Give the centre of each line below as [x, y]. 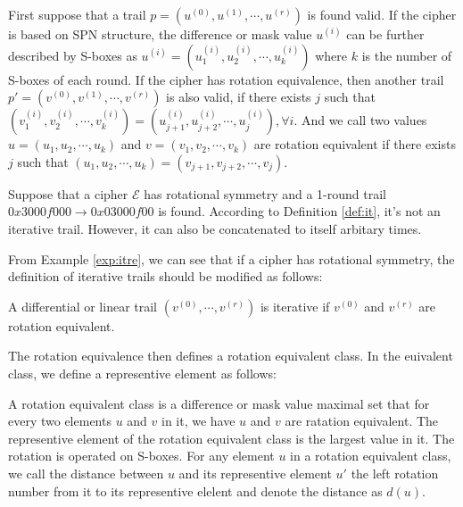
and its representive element [255, 473]
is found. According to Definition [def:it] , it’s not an [299, 211]
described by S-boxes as [73, 55]
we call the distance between [86, 473]
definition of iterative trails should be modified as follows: [165, 276]
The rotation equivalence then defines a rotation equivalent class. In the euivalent [231, 356]
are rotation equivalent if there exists [355, 144]
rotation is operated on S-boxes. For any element [141, 456]
